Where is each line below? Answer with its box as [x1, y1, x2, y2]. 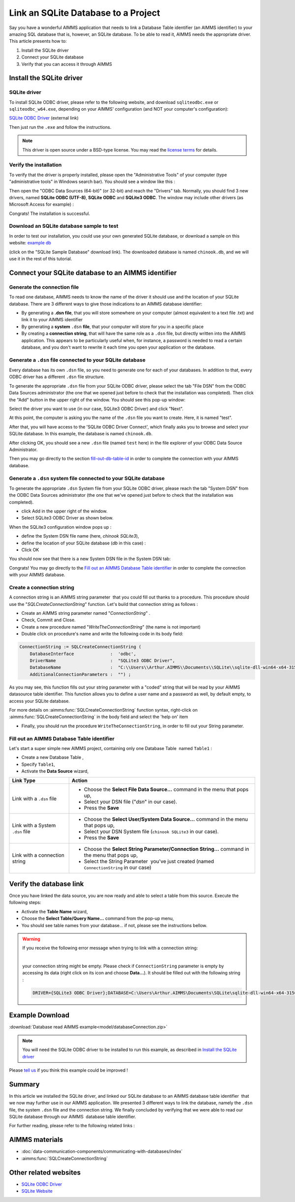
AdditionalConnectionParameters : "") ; [29, 671, 131, 677]
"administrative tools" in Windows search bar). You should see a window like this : [9, 179, 176, 184]
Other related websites [9, 1168, 81, 1176]
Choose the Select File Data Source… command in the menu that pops [84, 786, 249, 793]
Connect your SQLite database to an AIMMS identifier [9, 269, 177, 277]
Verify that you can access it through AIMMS [21, 61, 113, 67]
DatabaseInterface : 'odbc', [29, 651, 136, 657]
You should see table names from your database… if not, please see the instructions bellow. [21, 922, 207, 928]
